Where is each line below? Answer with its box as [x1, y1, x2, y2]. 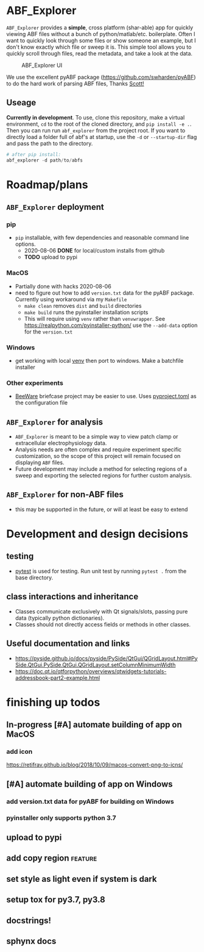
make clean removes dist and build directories [24, 302, 142, 309]
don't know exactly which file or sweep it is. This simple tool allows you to [6, 43, 192, 51]
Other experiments [6, 379, 64, 387]
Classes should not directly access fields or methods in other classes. [15, 620, 191, 628]
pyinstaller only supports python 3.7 [6, 814, 117, 822]
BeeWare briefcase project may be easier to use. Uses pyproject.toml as [15, 393, 197, 400]
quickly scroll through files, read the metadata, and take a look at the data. [6, 49, 193, 57]
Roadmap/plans [6, 177, 88, 191]
